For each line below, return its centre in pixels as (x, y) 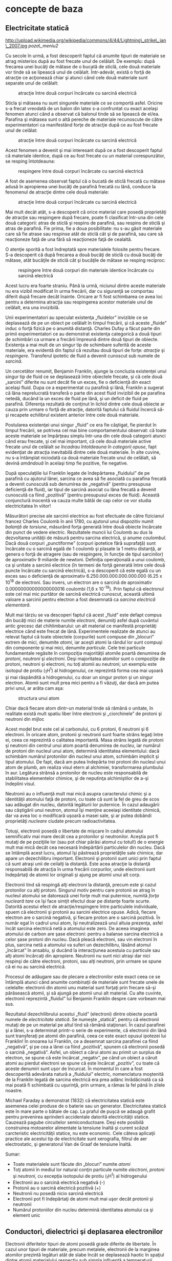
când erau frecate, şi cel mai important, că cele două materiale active (78, 441)
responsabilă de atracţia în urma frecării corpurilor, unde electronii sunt (80, 869)
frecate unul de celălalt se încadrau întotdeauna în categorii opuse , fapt (81, 447)
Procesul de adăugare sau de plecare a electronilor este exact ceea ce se (83, 976)
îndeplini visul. (20, 784)
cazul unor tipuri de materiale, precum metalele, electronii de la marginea (82, 1249)
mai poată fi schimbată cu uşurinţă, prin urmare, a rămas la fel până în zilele (85, 1085)
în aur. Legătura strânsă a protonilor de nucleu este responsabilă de (77, 773)
